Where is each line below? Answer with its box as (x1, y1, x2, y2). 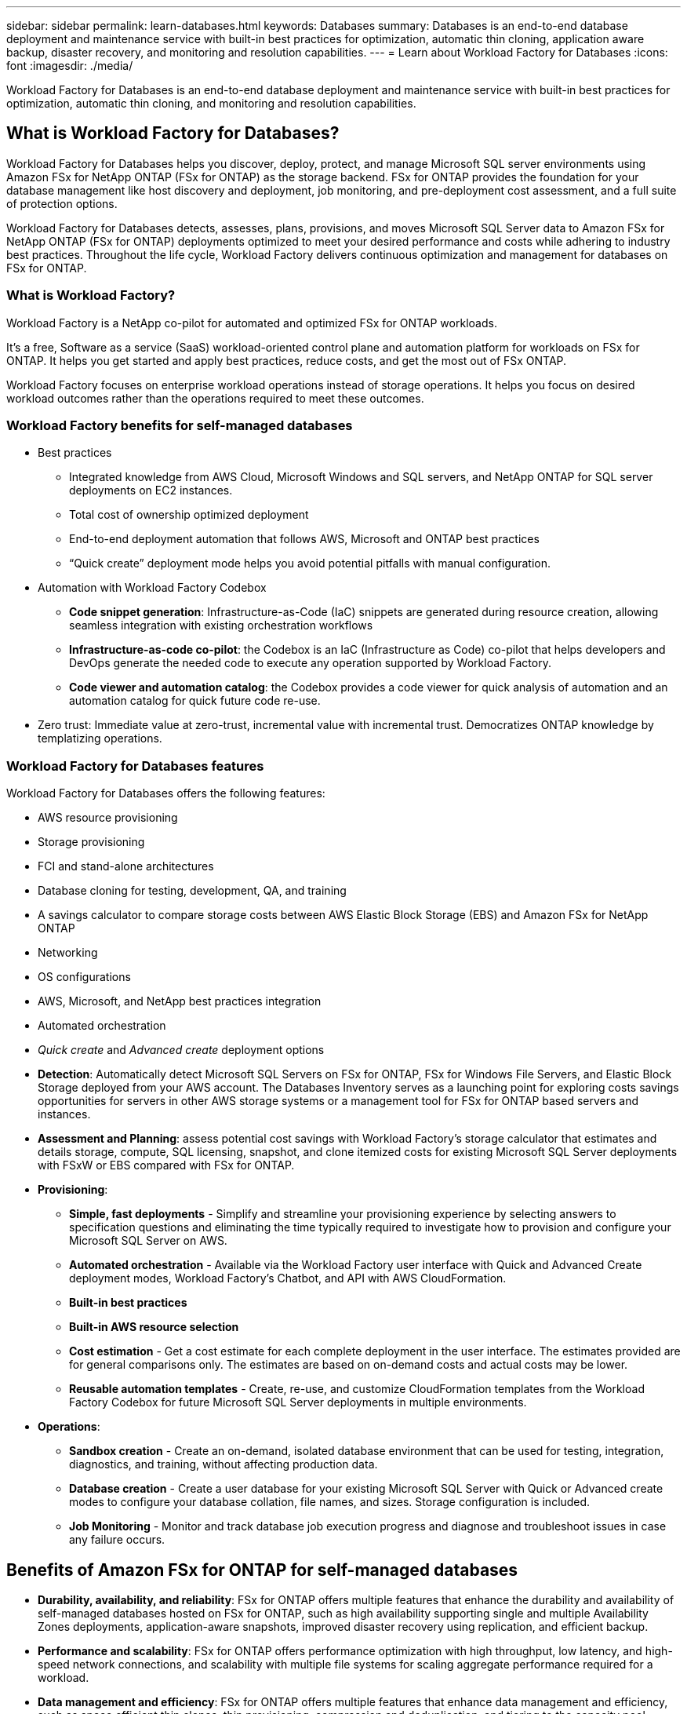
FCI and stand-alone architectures (38, 859, 214, 873)
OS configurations (38, 970, 131, 984)
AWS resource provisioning (38, 811, 178, 825)
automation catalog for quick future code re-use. (69, 694, 321, 708)
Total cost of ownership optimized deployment (69, 508, 309, 522)
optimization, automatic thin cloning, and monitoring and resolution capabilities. (6, 97, 416, 110)
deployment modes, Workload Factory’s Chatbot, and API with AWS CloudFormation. (69, 1271, 507, 1285)
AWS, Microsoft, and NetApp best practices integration (38, 994, 322, 1008)
